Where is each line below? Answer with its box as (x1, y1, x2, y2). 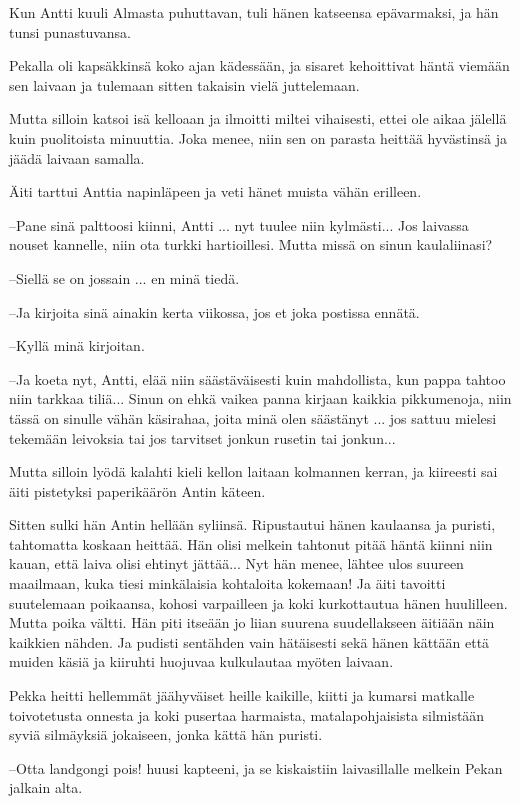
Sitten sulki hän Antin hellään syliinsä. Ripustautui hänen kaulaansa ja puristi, (9, 514, 496, 535)
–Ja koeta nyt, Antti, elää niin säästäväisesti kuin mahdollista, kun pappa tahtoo (9, 368, 506, 389)
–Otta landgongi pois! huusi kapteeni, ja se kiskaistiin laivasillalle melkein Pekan (9, 757, 503, 778)
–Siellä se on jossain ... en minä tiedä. (9, 267, 240, 288)
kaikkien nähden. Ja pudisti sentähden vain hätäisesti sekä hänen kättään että (9, 631, 490, 652)
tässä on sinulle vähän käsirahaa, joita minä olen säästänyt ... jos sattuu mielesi (9, 407, 497, 428)
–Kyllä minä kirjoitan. (9, 335, 145, 356)
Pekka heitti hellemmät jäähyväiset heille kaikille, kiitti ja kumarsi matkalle (9, 685, 475, 706)
